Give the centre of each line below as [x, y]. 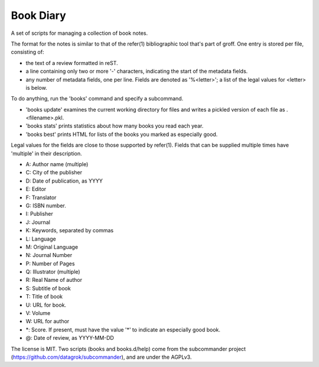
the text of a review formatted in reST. [72, 63]
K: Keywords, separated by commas [70, 230]
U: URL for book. [46, 305]
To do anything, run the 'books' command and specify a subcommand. [97, 99]
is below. [36, 87]
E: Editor [36, 189]
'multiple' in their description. [46, 153]
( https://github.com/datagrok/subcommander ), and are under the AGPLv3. [101, 357]
